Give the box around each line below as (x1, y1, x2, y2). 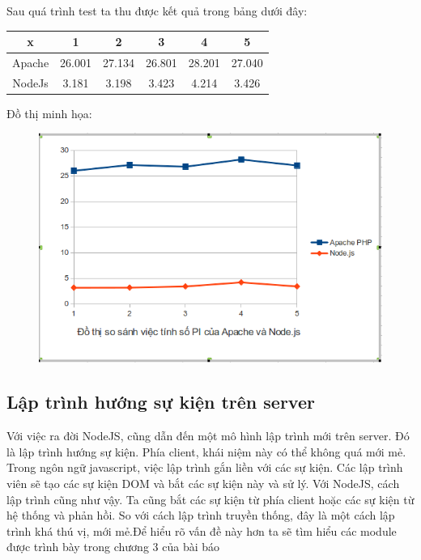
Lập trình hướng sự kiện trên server (6, 389, 315, 414)
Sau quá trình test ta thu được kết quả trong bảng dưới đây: (6, 2, 308, 19)
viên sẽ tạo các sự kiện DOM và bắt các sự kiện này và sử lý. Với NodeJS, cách (6, 474, 400, 491)
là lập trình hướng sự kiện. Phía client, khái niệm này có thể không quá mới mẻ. (6, 443, 406, 460)
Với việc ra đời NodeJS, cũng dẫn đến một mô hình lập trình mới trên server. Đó (6, 427, 410, 444)
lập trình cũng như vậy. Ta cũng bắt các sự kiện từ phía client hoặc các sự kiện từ (6, 490, 415, 507)
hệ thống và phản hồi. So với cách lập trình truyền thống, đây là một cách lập (6, 507, 395, 524)
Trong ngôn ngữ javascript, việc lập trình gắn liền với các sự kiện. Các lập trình (6, 459, 403, 476)
